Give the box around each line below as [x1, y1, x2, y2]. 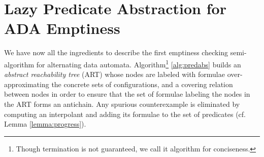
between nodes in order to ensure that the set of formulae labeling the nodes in [4, 89, 250, 99]
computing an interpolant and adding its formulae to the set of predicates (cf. [4, 108, 246, 119]
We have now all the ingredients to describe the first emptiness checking [4, 47, 228, 58]
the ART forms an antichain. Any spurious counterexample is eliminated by [4, 98, 240, 109]
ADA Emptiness [4, 18, 120, 38]
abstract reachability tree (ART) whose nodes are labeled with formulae [4, 69, 225, 80]
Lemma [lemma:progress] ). [4, 119, 86, 129]
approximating [4, 78, 49, 89]
